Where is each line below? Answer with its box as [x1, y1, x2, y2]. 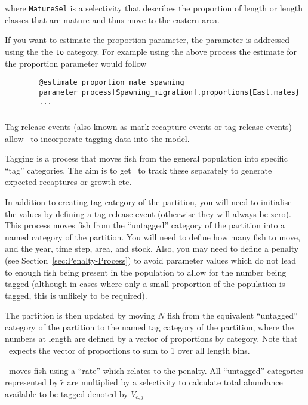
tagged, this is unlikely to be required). [5, 289, 147, 301]
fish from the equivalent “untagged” [167, 309, 298, 321]
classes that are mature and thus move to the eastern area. [5, 13, 220, 26]
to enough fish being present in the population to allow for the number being [5, 265, 287, 278]
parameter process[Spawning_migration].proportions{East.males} [39, 88, 300, 97]
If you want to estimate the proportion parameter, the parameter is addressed [5, 33, 289, 46]
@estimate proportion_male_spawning [39, 78, 184, 87]
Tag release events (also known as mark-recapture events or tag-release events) [5, 120, 292, 132]
